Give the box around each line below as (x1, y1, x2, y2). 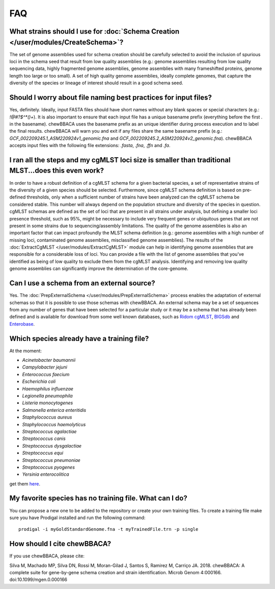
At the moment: (9, 348, 42, 354)
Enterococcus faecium (22, 371, 70, 377)
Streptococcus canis (22, 435, 66, 441)
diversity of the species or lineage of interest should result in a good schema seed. (9, 80, 183, 86)
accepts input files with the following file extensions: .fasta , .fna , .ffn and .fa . (9, 142, 171, 149)
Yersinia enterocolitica (22, 471, 69, 477)
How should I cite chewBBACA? (9, 539, 112, 548)
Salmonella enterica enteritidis (22, 407, 87, 413)
